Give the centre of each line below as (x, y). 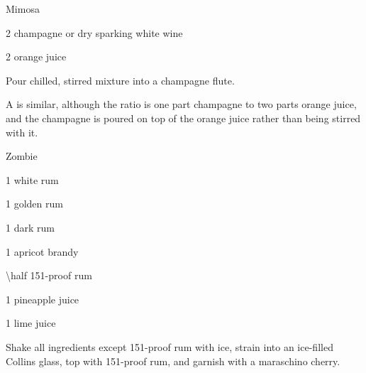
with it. (22, 132)
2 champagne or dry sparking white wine (94, 32)
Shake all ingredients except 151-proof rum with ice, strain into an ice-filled (170, 346)
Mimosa (23, 9)
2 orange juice (36, 56)
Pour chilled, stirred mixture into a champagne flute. (120, 80)
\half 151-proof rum (49, 275)
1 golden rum (34, 204)
